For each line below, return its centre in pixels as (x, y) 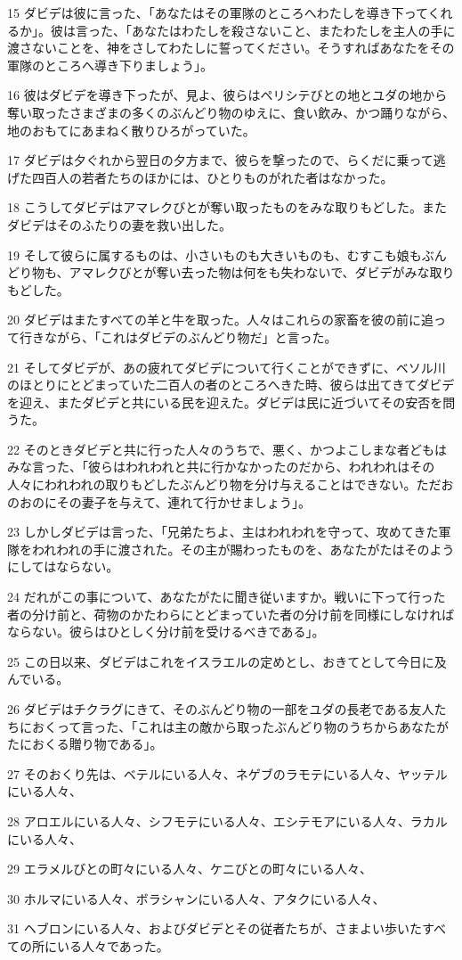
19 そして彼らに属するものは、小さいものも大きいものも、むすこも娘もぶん (227, 254)
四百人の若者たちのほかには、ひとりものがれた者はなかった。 (212, 177)
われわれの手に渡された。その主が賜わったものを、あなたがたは (218, 549)
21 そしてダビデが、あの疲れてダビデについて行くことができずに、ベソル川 (227, 367)
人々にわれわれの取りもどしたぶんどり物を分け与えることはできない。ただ (224, 484)
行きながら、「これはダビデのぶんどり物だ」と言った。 (178, 336)
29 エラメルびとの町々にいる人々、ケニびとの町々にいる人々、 (190, 869)
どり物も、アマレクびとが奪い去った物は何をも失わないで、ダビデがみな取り (231, 272)
